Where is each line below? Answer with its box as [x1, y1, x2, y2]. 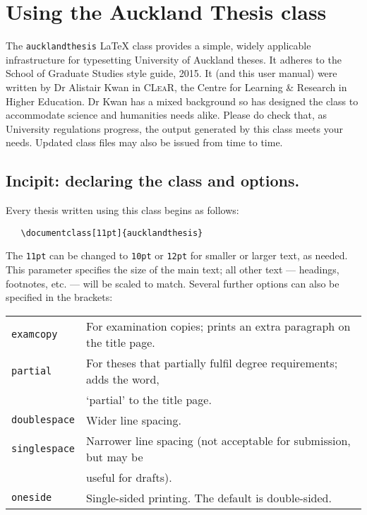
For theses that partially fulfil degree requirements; [86, 354, 338, 371]
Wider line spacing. [86, 411, 181, 428]
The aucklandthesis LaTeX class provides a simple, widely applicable [6, 38, 311, 53]
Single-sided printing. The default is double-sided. [86, 489, 332, 506]
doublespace [11, 414, 76, 426]
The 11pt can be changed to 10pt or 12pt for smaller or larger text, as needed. [6, 248, 348, 263]
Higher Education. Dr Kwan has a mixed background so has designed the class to [6, 93, 359, 108]
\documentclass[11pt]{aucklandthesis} [20, 227, 203, 238]
